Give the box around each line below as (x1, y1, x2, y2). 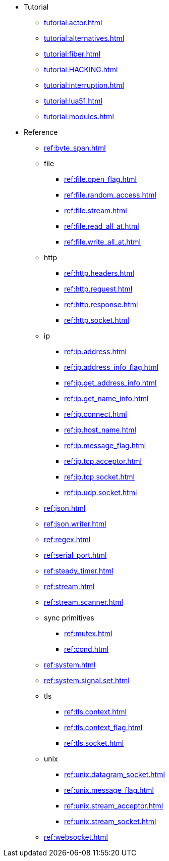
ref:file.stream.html (64, 206, 127, 215)
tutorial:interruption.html (44, 81, 124, 89)
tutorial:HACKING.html (44, 65, 118, 74)
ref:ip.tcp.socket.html (64, 472, 135, 481)
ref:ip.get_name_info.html (64, 394, 149, 403)
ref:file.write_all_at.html (64, 237, 141, 246)
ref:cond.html (64, 645, 109, 653)
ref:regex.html (44, 535, 91, 544)
